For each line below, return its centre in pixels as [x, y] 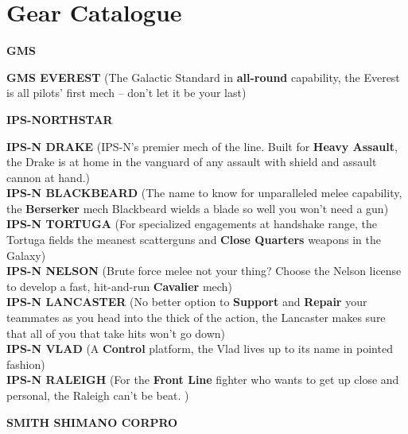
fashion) [26, 364]
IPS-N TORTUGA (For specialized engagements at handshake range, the [192, 224]
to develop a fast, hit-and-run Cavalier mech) [119, 286]
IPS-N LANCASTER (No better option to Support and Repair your [187, 302]
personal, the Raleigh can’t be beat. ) [98, 395]
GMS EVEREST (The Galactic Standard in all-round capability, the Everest [203, 77]
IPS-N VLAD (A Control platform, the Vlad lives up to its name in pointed [200, 349]
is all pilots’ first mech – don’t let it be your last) [126, 93]
